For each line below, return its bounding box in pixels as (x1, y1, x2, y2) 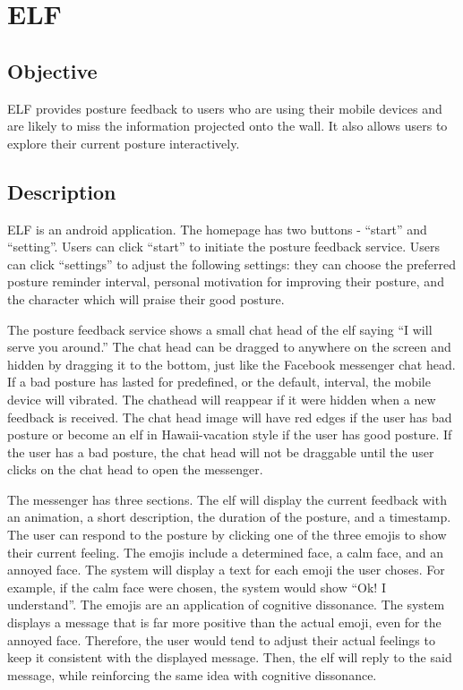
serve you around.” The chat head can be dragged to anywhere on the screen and (7, 337, 451, 356)
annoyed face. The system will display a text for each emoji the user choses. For (7, 560, 445, 579)
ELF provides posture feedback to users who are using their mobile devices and (7, 98, 442, 117)
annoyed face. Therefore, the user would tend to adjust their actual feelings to (7, 630, 435, 649)
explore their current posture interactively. (7, 133, 240, 152)
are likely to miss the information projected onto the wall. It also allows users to (7, 116, 448, 135)
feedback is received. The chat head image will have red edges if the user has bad (7, 407, 452, 426)
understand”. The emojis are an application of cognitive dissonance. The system (7, 595, 445, 614)
